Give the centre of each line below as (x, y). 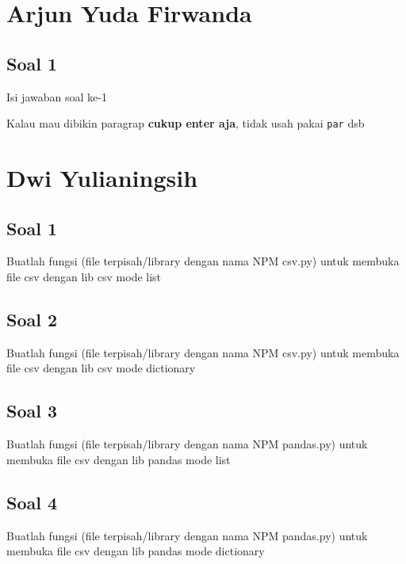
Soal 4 (32, 502)
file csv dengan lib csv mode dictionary (101, 368)
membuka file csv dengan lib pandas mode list (119, 459)
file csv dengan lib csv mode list (84, 276)
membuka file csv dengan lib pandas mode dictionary (136, 551)
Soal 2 (32, 319)
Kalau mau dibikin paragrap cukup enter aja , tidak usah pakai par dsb (186, 123)
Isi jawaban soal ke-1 (57, 96)
